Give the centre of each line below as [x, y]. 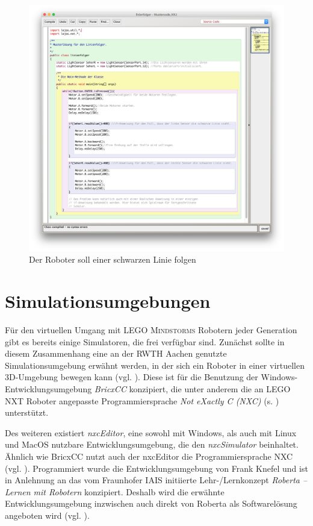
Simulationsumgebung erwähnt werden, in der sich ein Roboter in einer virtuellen [155, 365]
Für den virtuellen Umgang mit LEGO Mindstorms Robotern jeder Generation [151, 329]
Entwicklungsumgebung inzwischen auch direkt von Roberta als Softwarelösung [151, 503]
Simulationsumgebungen [108, 301]
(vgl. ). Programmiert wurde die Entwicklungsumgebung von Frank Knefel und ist [156, 468]
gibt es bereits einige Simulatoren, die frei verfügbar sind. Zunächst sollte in [145, 341]
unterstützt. [27, 412]
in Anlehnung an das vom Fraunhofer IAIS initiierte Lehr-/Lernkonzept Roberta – [156, 480]
